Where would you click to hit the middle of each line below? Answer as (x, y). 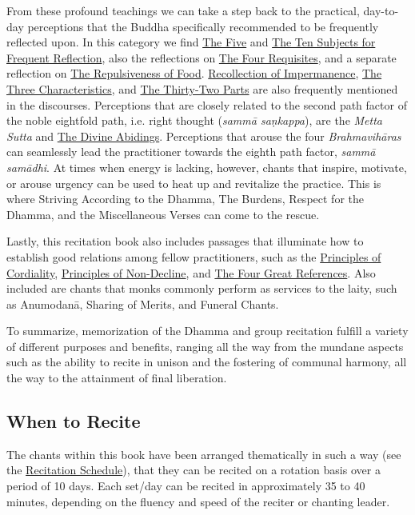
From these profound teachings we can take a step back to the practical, (183, 10)
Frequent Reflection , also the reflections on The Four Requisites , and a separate (202, 57)
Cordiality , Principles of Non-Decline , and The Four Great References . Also (191, 272)
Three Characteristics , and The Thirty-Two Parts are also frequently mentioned (202, 88)
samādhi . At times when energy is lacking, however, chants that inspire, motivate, (207, 167)
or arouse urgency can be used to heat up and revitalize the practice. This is (194, 183)
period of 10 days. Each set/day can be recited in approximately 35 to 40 (186, 486)
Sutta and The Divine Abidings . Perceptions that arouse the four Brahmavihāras (204, 136)
